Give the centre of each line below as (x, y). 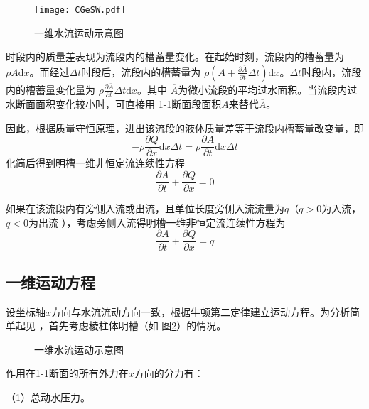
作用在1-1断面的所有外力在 (67, 373)
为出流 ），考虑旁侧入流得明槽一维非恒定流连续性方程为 (157, 222)
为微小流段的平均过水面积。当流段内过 (268, 89)
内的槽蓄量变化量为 (50, 89)
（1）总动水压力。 (48, 397)
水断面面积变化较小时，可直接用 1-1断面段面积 (114, 104)
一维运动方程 (50, 282)
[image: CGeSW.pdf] (80, 10)
